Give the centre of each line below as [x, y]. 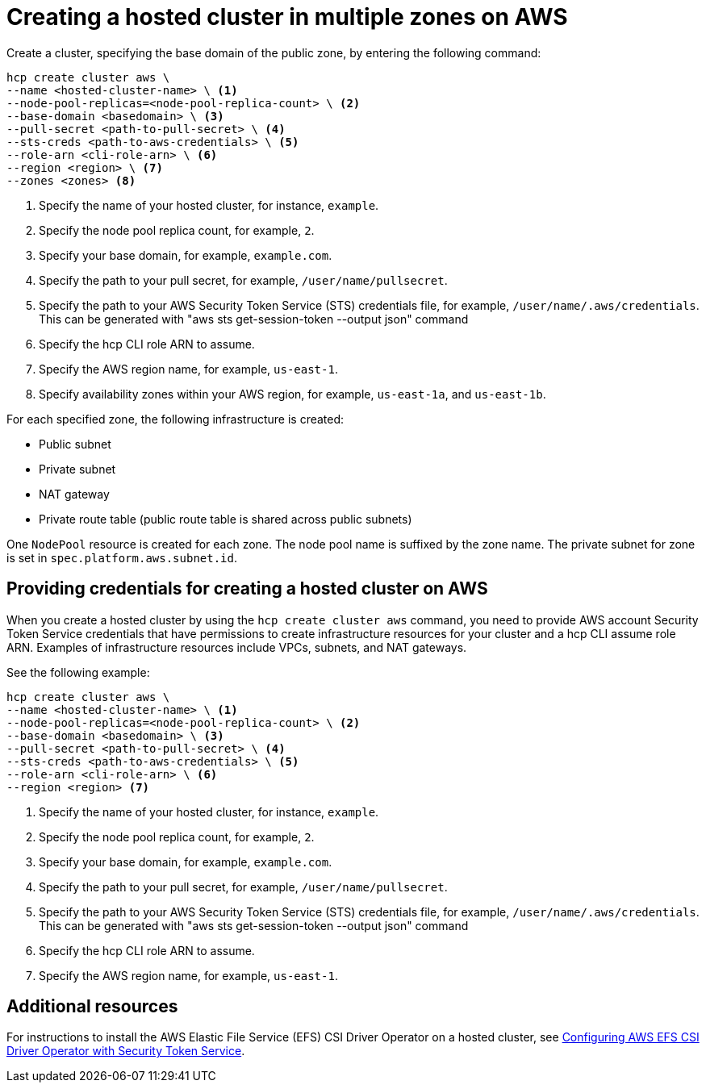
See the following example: [78, 672]
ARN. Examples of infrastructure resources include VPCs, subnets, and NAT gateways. [237, 647]
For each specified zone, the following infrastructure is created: [175, 419]
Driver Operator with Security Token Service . [126, 1051]
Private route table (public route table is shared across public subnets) [226, 519]
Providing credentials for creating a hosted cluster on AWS [247, 589]
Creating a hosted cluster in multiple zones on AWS [287, 17]
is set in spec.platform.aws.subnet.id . [122, 557]
